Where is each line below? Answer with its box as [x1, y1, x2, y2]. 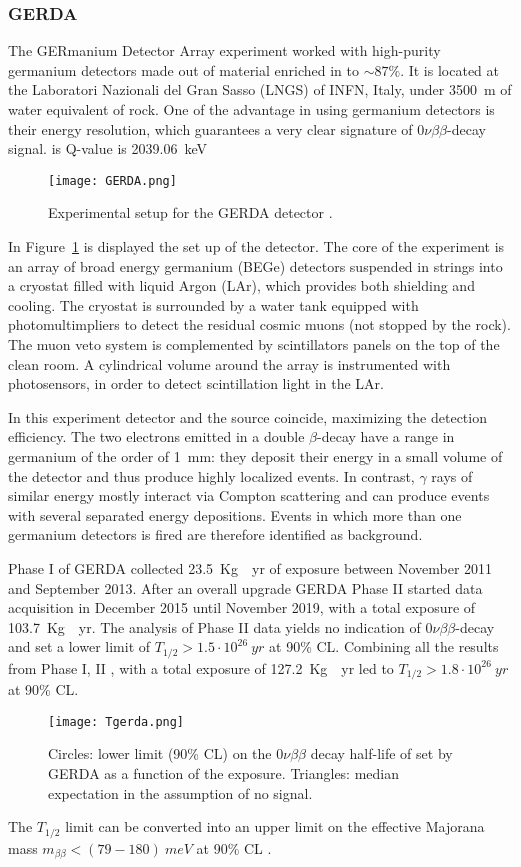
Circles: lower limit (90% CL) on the [48, 743, 272, 764]
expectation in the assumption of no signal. [48, 782, 313, 803]
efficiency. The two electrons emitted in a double [8, 426, 305, 447]
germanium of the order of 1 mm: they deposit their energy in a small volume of [8, 445, 503, 466]
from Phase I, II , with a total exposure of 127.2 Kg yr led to [8, 657, 394, 678]
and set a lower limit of [8, 636, 151, 657]
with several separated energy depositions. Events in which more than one [8, 504, 462, 525]
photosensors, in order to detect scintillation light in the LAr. [8, 373, 384, 394]
